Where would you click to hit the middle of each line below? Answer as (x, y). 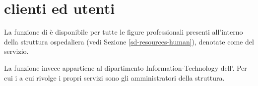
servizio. (16, 51)
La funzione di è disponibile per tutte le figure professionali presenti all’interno (124, 32)
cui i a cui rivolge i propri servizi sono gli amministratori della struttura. (114, 77)
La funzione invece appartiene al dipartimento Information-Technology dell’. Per (126, 67)
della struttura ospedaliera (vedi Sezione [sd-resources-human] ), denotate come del (129, 41)
